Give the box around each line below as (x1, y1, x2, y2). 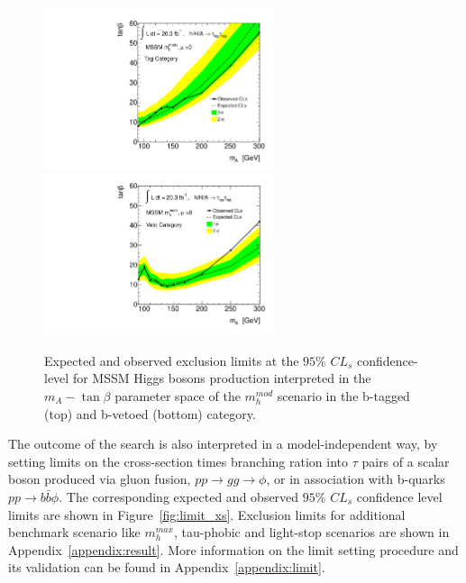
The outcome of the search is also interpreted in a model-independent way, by (8, 434, 438, 453)
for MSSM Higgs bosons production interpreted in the (72, 369, 371, 387)
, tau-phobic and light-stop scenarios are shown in (173, 523, 450, 542)
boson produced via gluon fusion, (8, 469, 191, 488)
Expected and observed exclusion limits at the (44, 351, 299, 369)
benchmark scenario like (8, 523, 141, 542)
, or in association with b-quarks (266, 469, 445, 488)
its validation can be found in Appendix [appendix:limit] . (8, 558, 325, 577)
